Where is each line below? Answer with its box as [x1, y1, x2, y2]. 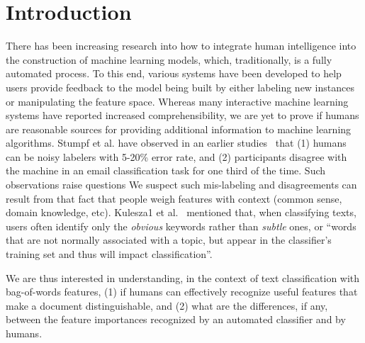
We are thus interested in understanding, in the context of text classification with [6, 270, 360, 285]
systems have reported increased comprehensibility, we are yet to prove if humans [6, 108, 359, 123]
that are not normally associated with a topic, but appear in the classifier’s [6, 232, 332, 247]
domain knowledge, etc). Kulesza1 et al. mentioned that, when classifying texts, [6, 205, 356, 220]
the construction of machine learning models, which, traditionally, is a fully [6, 52, 332, 67]
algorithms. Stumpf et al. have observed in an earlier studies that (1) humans [6, 135, 347, 150]
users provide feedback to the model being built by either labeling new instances [6, 79, 354, 94]
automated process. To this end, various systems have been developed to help [6, 66, 342, 81]
